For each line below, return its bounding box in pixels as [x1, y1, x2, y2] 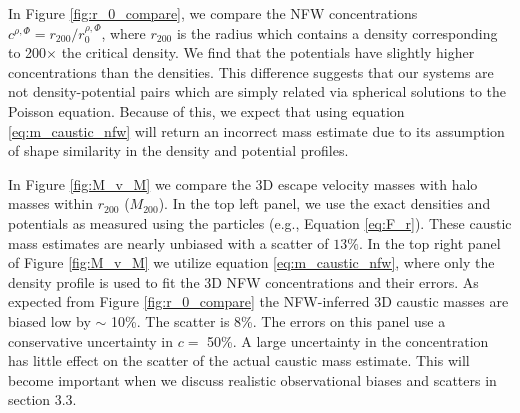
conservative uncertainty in [8, 330, 174, 351]
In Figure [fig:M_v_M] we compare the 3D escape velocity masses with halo [8, 173, 478, 194]
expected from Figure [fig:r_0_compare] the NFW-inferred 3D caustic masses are [8, 291, 509, 312]
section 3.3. [8, 389, 77, 410]
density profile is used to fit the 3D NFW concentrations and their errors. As [8, 271, 479, 292]
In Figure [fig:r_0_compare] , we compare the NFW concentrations [8, 3, 418, 23]
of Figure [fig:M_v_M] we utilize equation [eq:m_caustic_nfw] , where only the [8, 252, 495, 273]
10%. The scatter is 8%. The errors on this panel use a [111, 310, 446, 331]
